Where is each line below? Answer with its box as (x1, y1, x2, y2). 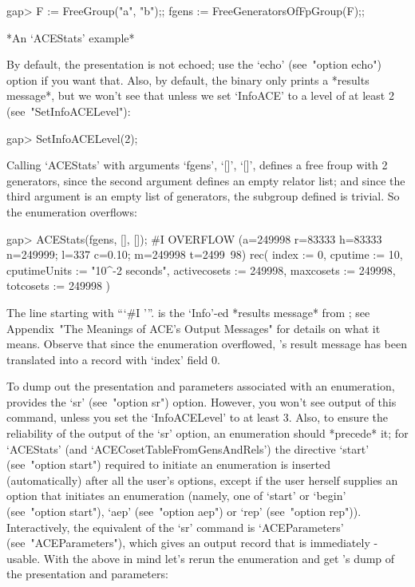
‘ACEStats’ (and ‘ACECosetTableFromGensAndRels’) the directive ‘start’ (6, 440, 370, 457)
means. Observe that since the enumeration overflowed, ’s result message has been (6, 335, 407, 352)
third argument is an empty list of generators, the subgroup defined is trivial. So (6, 188, 400, 204)
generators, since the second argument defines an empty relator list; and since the (6, 172, 405, 188)
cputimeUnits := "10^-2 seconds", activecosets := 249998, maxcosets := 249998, (6, 261, 396, 278)
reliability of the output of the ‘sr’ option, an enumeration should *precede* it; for (6, 425, 409, 442)
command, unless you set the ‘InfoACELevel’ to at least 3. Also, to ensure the (6, 409, 389, 426)
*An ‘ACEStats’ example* (6, 29, 135, 46)
